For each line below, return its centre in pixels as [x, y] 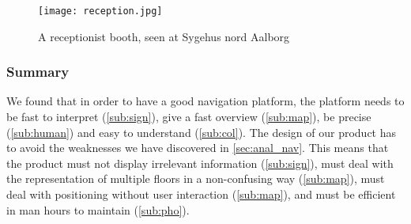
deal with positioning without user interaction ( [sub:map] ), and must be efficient [201, 194]
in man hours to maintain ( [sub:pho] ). [98, 209]
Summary [38, 72]
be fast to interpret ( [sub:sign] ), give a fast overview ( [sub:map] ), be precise [189, 117]
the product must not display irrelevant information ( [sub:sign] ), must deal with [200, 163]
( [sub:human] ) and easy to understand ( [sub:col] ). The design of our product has [202, 132]
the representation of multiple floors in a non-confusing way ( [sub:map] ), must [196, 178]
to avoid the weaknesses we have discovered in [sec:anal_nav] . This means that [198, 148]
